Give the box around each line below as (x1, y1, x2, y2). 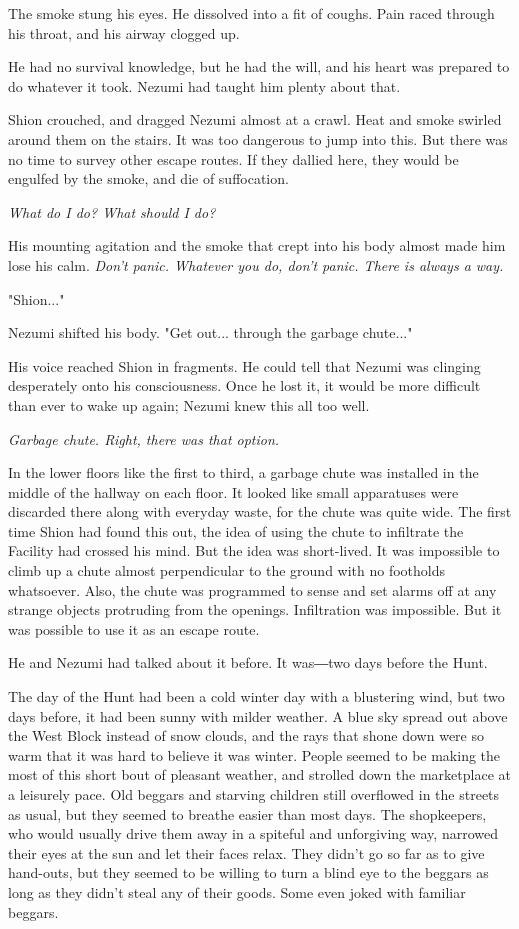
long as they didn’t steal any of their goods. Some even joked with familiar (8, 881, 466, 902)
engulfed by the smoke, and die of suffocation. (8, 168, 289, 189)
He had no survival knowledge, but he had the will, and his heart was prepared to (8, 56, 510, 77)
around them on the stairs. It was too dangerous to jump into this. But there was (8, 128, 508, 149)
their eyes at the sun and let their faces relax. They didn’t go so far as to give (8, 842, 485, 863)
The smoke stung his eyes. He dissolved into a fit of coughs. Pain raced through (8, 3, 495, 23)
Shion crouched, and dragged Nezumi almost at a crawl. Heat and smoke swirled (8, 109, 502, 130)
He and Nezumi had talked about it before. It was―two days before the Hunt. (8, 652, 488, 673)
